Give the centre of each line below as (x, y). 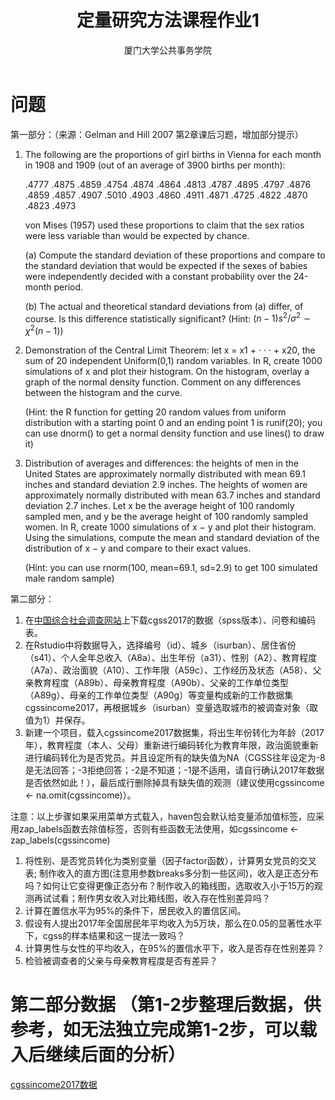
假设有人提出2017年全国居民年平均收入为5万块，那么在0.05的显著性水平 (173, 923)
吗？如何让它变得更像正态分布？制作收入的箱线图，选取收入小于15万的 (169, 885)
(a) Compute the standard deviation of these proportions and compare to (175, 255)
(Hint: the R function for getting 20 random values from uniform (155, 412)
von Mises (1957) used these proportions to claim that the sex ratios (164, 225)
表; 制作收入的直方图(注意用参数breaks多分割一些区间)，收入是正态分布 (172, 873)
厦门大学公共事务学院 (168, 50)
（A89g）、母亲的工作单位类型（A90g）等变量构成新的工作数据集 (159, 695)
